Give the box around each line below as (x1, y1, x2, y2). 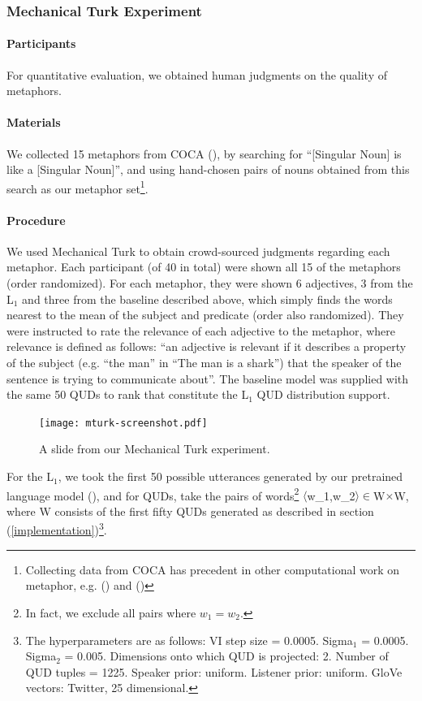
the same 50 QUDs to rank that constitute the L (6, 386, 249, 403)
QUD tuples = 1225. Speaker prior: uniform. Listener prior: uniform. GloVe (25, 663, 403, 680)
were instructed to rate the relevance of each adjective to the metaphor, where (6, 322, 395, 339)
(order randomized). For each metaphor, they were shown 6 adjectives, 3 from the (6, 275, 413, 292)
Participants (6, 35, 76, 52)
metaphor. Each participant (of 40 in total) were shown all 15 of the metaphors (6, 258, 401, 275)
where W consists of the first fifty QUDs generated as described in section (6, 502, 374, 519)
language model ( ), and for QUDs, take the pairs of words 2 (6, 484, 299, 504)
